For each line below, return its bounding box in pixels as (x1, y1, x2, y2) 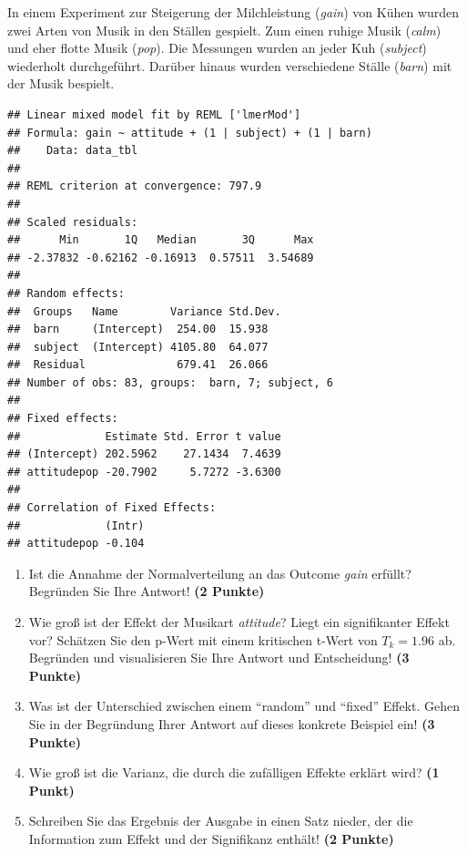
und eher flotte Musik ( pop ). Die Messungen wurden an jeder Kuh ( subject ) (7, 38, 427, 57)
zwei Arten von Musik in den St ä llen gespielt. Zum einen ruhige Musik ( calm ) (7, 20, 442, 39)
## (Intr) (7, 519, 145, 532)
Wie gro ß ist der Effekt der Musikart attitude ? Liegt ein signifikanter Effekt (28, 612, 450, 631)
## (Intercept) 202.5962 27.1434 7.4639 (7, 448, 281, 461)
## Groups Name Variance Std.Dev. (7, 304, 281, 318)
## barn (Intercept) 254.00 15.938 (7, 323, 269, 336)
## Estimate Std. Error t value (7, 429, 281, 443)
